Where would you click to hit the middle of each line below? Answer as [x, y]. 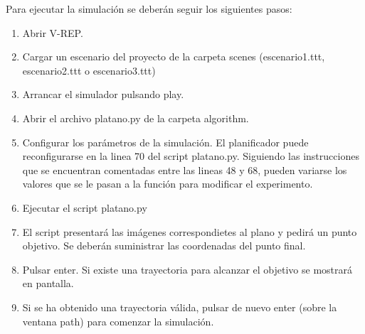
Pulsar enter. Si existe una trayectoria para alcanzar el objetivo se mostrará [187, 269]
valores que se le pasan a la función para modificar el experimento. [168, 184]
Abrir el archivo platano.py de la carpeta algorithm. [136, 118]
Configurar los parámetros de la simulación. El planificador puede [165, 142]
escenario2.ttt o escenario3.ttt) [89, 70]
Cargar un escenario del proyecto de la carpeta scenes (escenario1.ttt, [174, 56]
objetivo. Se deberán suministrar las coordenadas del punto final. [164, 246]
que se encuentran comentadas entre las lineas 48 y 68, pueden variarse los [185, 169]
